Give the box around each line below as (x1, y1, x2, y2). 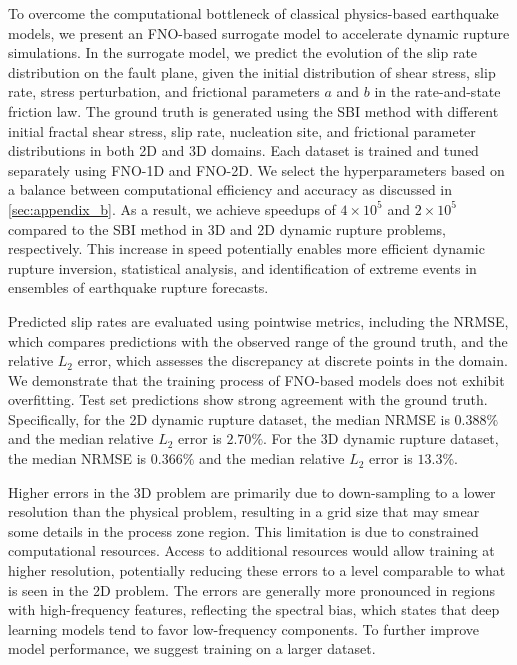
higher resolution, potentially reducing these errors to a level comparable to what (8, 560, 506, 581)
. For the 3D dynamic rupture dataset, (263, 428, 499, 449)
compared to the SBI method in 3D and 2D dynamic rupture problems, (8, 218, 446, 239)
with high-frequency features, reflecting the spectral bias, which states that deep (8, 599, 500, 620)
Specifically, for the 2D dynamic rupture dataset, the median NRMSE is (8, 408, 450, 429)
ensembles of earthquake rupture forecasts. (8, 277, 269, 298)
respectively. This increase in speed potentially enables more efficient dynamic (8, 238, 485, 259)
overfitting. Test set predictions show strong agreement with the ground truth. (8, 389, 488, 410)
